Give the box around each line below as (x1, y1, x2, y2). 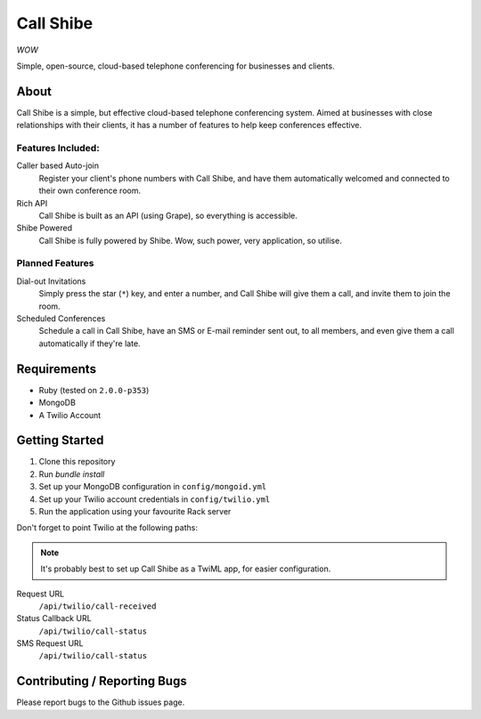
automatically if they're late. (38, 338, 142, 349)
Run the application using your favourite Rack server (38, 505, 232, 516)
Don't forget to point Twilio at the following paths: (16, 522, 198, 533)
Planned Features (16, 257, 94, 270)
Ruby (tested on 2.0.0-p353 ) (38, 384, 150, 395)
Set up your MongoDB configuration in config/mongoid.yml (38, 481, 267, 492)
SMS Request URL (16, 638, 84, 649)
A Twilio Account (38, 409, 102, 420)
